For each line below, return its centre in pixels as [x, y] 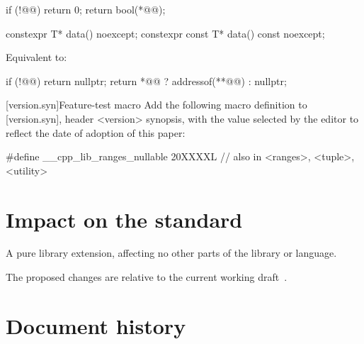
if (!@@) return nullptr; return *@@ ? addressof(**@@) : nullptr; [146, 81]
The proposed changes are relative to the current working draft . [147, 277]
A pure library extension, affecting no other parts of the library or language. [171, 253]
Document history [96, 325]
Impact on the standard [124, 219]
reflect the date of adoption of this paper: [96, 132]
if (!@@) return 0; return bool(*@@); [86, 9]
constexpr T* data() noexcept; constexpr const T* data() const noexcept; [165, 33]
